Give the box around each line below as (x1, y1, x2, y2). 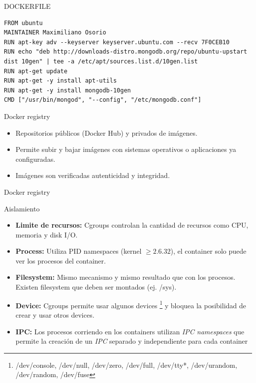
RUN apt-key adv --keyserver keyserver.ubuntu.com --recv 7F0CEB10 (4, 38, 230, 46)
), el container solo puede (170, 246, 247, 256)
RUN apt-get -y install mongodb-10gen (4, 87, 131, 94)
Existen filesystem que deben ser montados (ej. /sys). (15, 282, 177, 292)
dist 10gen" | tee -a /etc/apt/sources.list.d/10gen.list (4, 58, 198, 65)
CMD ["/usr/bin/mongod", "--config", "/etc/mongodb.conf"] (4, 96, 201, 104)
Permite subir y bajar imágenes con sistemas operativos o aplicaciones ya (15, 144, 236, 154)
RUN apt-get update (4, 67, 67, 75)
